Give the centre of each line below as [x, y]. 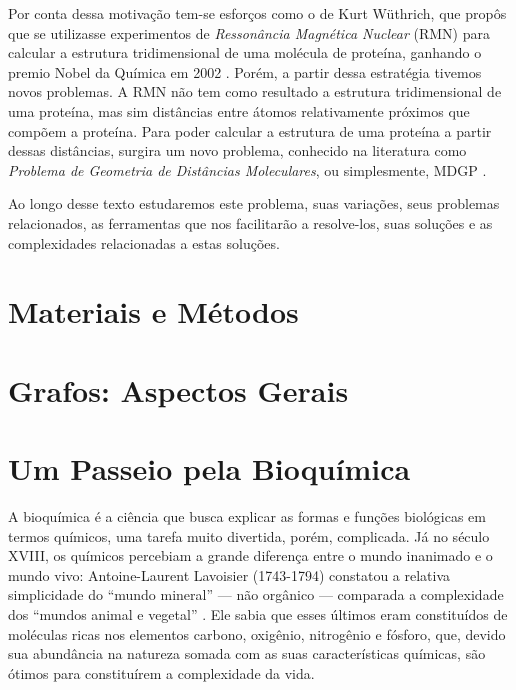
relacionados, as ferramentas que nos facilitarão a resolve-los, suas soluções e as [250, 222]
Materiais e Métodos [153, 311]
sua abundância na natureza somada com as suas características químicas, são [247, 653]
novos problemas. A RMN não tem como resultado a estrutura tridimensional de [255, 91]
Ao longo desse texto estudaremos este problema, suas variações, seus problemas [254, 203]
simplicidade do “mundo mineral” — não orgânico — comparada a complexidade [256, 594]
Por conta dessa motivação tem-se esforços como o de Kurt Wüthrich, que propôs [257, 13]
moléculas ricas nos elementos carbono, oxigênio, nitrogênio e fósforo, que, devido [257, 633]
